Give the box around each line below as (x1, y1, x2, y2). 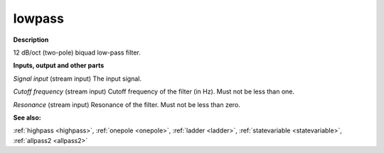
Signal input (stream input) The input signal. (13, 74, 142, 83)
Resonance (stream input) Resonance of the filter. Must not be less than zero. (13, 100, 241, 109)
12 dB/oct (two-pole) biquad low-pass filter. (13, 48, 142, 57)
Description (13, 35, 49, 44)
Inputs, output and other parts (13, 61, 105, 70)
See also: (13, 113, 42, 122)
